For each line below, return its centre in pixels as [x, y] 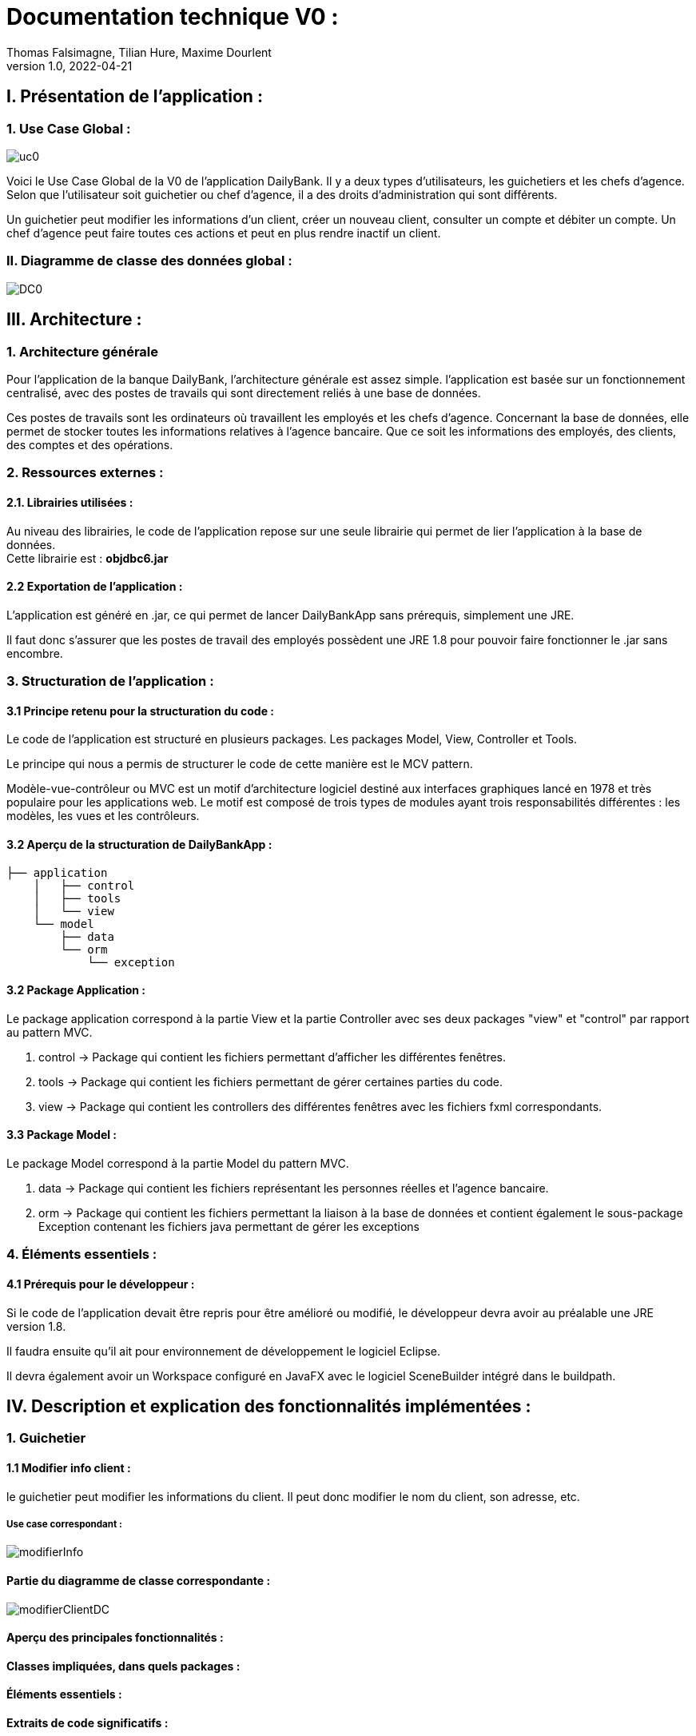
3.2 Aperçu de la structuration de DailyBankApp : [139, 844]
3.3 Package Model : [62, 1135]
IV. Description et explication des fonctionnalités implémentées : [269, 1407]
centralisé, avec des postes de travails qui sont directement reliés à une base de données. [244, 392]
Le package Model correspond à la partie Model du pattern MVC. [178, 1163]
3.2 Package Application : [76, 990]
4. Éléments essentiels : [82, 1254]
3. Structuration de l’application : [110, 681]
